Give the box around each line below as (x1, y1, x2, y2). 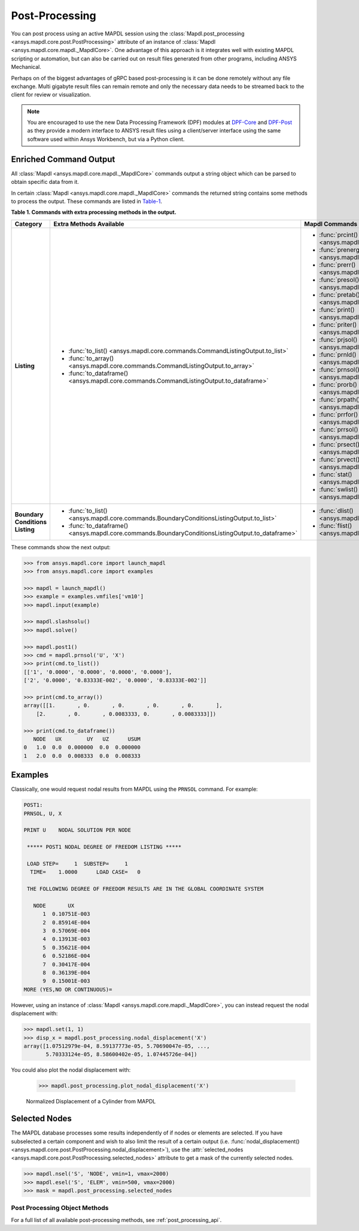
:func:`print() (319, 306, 355, 314)
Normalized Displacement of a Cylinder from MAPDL (26, 1098, 156, 1105)
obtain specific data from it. (11, 179, 79, 186)
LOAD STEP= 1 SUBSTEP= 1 (27, 860, 128, 867)
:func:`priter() (319, 320, 357, 329)
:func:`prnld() (319, 350, 357, 359)
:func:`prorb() (319, 380, 357, 389)
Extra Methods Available (53, 219, 125, 228)
